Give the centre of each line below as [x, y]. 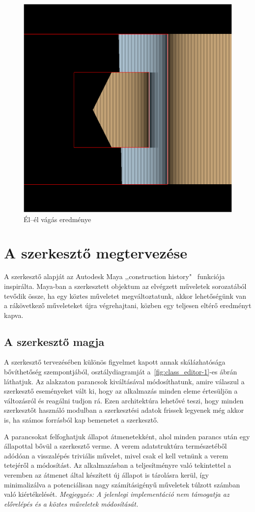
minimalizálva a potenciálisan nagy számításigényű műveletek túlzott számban [122, 484]
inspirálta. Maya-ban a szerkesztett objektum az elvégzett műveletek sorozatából [125, 286]
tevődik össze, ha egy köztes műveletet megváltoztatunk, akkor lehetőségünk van [125, 296]
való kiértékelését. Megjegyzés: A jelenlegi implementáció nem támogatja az [117, 494]
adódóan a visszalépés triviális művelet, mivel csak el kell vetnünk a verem [116, 455]
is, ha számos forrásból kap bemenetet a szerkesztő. [81, 420]
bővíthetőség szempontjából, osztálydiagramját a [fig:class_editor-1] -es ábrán [121, 372]
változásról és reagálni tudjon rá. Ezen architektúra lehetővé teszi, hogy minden [124, 400]
